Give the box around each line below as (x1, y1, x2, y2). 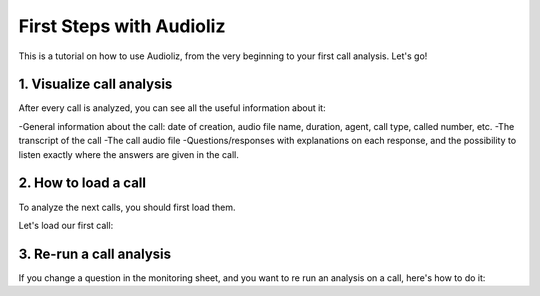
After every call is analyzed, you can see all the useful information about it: (18, 102, 326, 114)
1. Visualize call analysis (18, 76, 173, 93)
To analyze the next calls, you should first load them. (18, 201, 236, 213)
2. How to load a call (18, 175, 147, 192)
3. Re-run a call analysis (18, 245, 172, 262)
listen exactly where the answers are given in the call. (18, 148, 239, 160)
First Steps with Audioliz (18, 15, 226, 37)
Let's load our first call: (18, 219, 114, 231)
